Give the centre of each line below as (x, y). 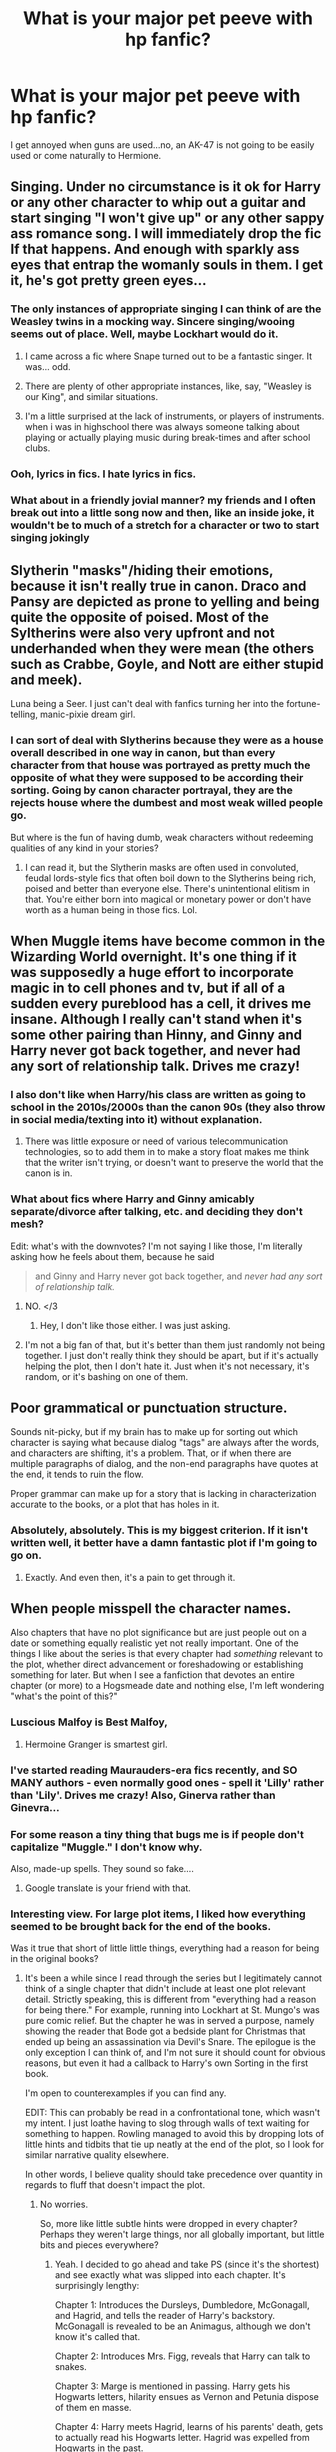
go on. (26, 1555)
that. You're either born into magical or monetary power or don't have (168, 899)
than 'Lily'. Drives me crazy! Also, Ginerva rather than (143, 1795)
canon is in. (48, 1173)
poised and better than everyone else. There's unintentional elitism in (167, 888)
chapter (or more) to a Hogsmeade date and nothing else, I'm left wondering (167, 1686)
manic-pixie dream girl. (87, 714)
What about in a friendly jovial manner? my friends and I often (163, 500)
